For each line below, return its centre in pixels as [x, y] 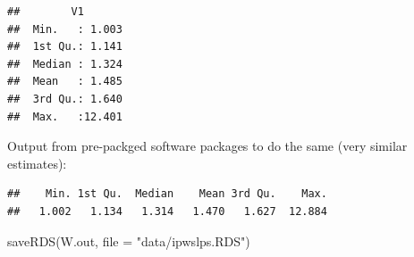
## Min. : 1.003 [65, 29]
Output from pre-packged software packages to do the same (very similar [207, 146]
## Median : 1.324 [65, 64]
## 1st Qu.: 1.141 [65, 47]
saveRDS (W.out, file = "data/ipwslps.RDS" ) [129, 240]
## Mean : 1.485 [65, 82]
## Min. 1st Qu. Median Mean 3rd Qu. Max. [167, 194]
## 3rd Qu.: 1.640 [65, 99]
